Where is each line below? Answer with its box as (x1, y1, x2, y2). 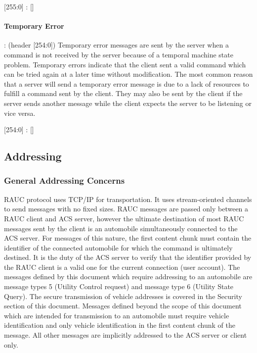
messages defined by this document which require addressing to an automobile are (4, 271, 253, 282)
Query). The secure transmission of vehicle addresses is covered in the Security (4, 291, 242, 301)
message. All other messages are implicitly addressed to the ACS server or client (4, 330, 247, 340)
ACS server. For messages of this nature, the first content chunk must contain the (4, 233, 252, 243)
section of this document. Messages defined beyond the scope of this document (4, 301, 242, 311)
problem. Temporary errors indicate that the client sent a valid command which (4, 59, 246, 69)
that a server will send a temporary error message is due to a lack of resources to (4, 78, 249, 89)
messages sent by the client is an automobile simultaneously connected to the (4, 223, 238, 233)
